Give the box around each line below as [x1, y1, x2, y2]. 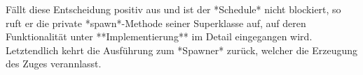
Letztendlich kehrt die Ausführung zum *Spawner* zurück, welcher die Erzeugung [6, 42, 357, 57]
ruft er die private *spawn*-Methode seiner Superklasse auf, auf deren [6, 15, 306, 30]
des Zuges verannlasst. [6, 56, 102, 71]
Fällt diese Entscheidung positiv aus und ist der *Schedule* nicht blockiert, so [6, 2, 341, 16]
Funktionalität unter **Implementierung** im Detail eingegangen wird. [6, 29, 313, 44]
